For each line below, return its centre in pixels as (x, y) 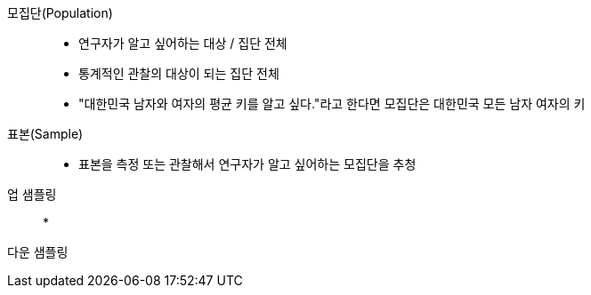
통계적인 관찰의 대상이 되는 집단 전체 (179, 73)
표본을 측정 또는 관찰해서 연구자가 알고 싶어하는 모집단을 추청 (247, 164)
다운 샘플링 (38, 252)
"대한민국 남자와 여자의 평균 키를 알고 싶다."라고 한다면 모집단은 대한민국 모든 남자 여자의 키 (332, 104)
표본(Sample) (45, 134)
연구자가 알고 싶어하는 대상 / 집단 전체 (183, 43)
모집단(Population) (60, 13)
